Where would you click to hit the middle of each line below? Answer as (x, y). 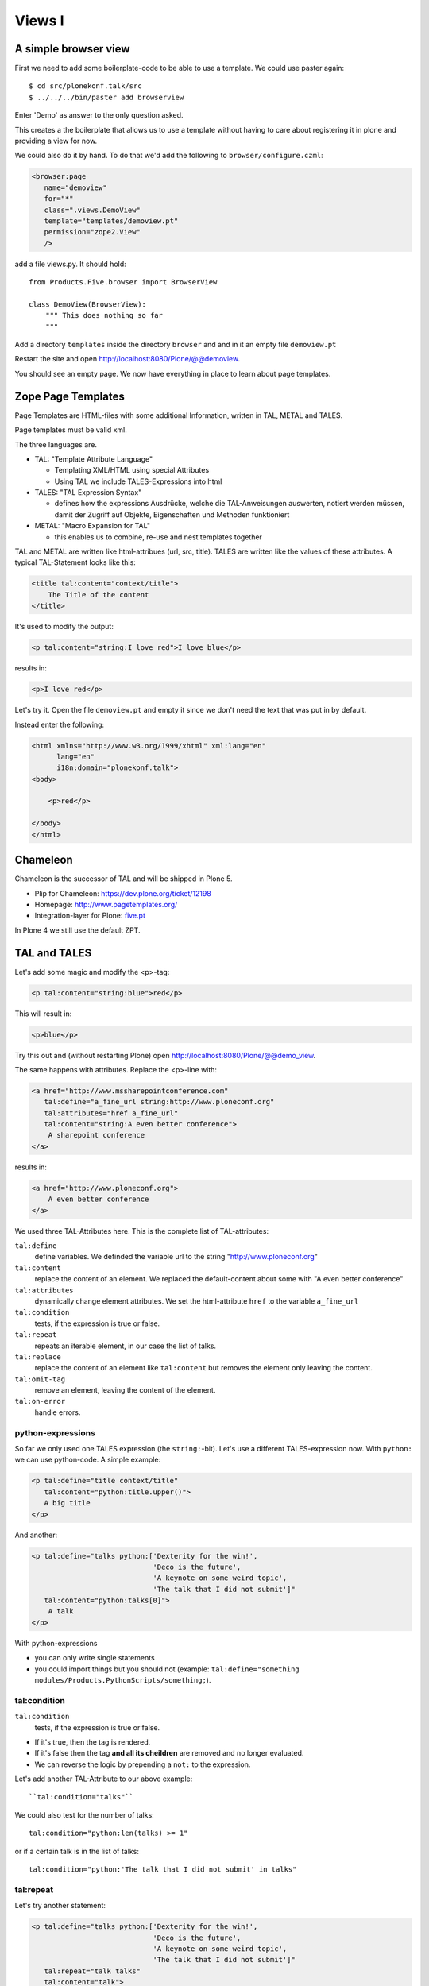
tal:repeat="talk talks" (92, 1971)
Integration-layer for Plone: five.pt (90, 916)
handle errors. (58, 1412)
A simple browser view (72, 49)
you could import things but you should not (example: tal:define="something (167, 1669)
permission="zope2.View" (92, 232)
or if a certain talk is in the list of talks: (77, 1851)
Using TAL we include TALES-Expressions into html (138, 481)
